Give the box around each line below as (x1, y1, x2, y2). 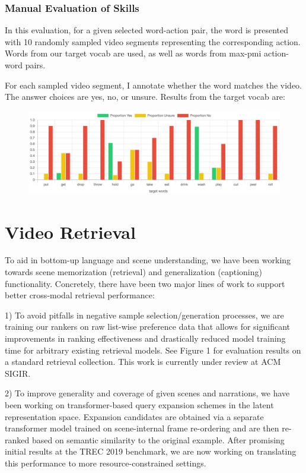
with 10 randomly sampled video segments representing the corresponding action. (5, 35, 301, 48)
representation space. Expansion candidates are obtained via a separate (5, 410, 264, 422)
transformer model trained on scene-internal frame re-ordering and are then (5, 422, 279, 434)
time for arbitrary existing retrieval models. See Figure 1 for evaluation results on (5, 343, 301, 356)
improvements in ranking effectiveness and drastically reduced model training (5, 332, 286, 345)
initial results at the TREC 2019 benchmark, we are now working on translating (5, 445, 297, 458)
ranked (5, 433, 30, 446)
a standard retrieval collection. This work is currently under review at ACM (5, 355, 281, 368)
